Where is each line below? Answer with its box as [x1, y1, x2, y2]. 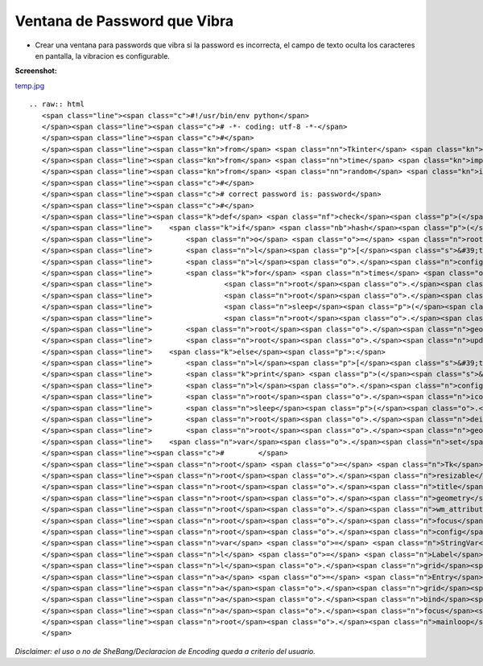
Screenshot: [14, 66, 58, 76]
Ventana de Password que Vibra [14, 12, 234, 30]
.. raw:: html [29, 100, 85, 109]
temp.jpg [14, 80, 45, 90]
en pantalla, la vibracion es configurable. [35, 51, 171, 60]
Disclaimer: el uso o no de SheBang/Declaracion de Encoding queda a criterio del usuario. [14, 646, 316, 656]
